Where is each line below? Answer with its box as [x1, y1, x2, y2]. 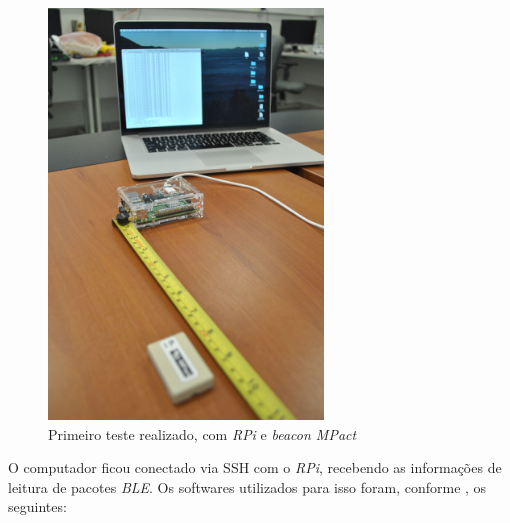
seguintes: [8, 496, 67, 517]
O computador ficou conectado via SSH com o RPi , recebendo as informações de [8, 457, 502, 478]
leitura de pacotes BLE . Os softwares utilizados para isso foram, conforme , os [8, 476, 487, 497]
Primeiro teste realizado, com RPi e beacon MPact [48, 423, 357, 444]
